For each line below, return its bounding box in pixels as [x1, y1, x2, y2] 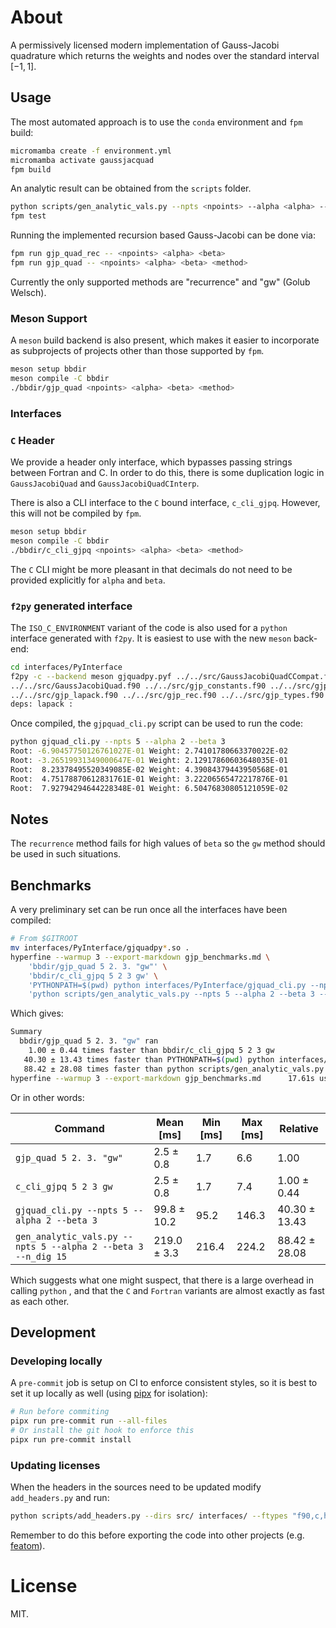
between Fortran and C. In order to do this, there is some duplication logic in [10, 467, 325, 479]
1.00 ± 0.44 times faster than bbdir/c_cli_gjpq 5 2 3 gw [28, 1046, 275, 1056]
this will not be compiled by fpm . [10, 507, 142, 520]
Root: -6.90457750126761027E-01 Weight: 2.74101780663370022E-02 [10, 746, 288, 756]
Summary [10, 1027, 43, 1037]
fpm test [10, 211, 47, 221]
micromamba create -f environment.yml [10, 146, 172, 156]
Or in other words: [10, 1091, 85, 1103]
